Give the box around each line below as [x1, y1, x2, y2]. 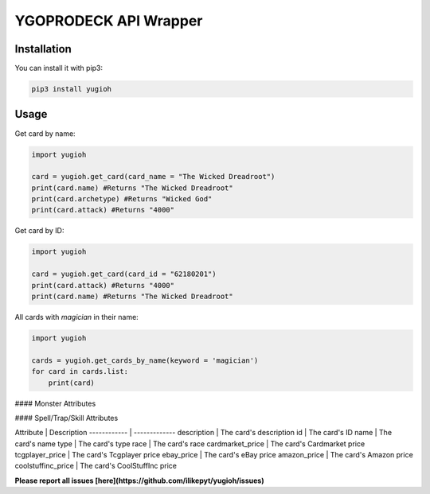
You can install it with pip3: [14, 64, 104, 73]
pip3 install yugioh [31, 84, 111, 94]
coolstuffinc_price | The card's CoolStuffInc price [14, 461, 177, 471]
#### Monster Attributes [14, 399, 96, 408]
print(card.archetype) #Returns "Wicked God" [31, 195, 213, 204]
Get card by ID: [14, 226, 64, 235]
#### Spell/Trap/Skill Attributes [14, 413, 119, 422]
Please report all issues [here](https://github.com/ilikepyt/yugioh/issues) [14, 476, 264, 485]
